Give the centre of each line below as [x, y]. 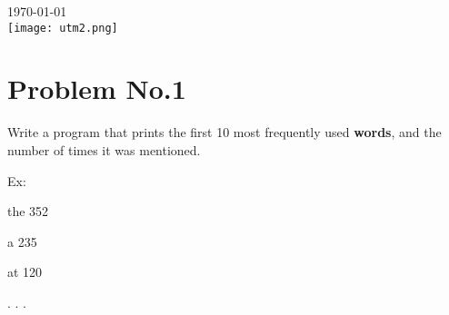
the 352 [28, 211]
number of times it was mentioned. [104, 149]
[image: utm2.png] [63, 28]
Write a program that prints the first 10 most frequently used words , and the [224, 132]
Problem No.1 [97, 89]
